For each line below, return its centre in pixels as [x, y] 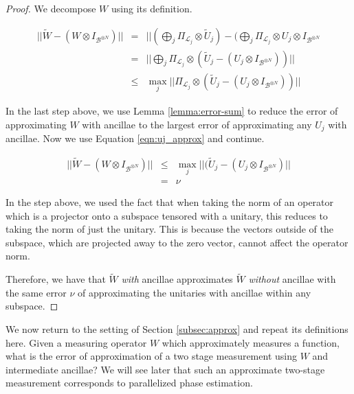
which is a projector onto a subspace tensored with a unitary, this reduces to [167, 215]
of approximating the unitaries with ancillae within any [195, 292]
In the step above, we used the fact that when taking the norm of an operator [170, 202]
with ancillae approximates [177, 279]
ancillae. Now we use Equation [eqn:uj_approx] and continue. [135, 138]
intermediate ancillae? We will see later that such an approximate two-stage [165, 369]
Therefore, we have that [56, 279]
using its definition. [152, 8]
